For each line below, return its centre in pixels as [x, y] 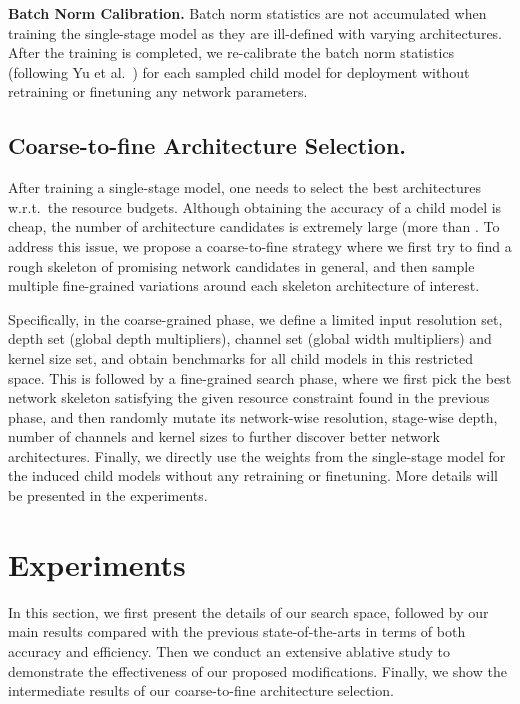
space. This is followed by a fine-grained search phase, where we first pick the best [260, 377]
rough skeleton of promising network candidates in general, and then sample [241, 265]
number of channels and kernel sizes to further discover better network [224, 436]
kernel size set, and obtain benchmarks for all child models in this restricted [240, 357]
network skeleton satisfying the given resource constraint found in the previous [249, 397]
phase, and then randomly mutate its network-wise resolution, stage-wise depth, [253, 416]
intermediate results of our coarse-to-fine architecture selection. [201, 690]
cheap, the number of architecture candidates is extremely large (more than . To [254, 226]
